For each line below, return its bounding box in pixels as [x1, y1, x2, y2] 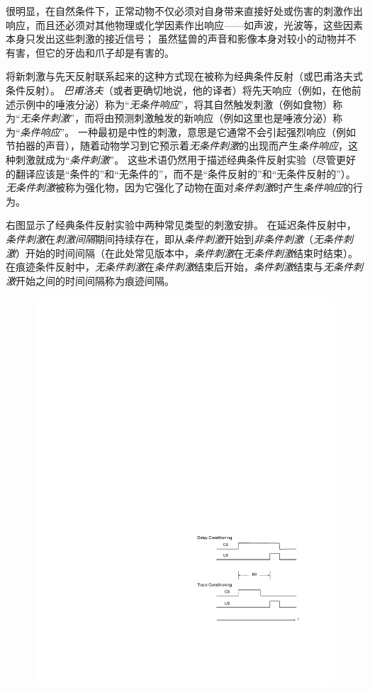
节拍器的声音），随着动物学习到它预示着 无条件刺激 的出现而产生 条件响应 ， [6, 138, 348, 153]
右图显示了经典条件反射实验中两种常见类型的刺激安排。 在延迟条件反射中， [6, 217, 357, 232]
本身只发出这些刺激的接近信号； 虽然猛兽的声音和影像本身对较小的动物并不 [6, 31, 357, 46]
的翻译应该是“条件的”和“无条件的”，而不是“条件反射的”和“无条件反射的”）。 [6, 166, 356, 181]
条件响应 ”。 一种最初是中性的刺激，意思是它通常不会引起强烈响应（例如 [20, 124, 356, 139]
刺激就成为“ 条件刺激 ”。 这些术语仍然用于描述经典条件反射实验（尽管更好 [15, 152, 356, 166]
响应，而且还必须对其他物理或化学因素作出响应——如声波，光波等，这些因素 [6, 17, 363, 32]
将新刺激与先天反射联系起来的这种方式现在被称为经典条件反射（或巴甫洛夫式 [6, 69, 363, 84]
